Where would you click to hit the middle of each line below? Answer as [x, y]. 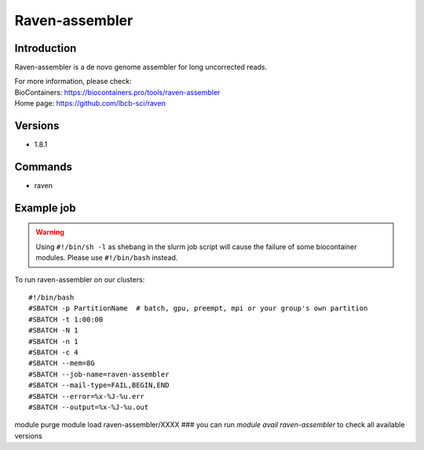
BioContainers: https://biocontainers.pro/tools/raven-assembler [117, 92]
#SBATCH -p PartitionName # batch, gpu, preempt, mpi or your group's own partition [198, 308]
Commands [44, 167]
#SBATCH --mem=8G [62, 363]
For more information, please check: [73, 82]
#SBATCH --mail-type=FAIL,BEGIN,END [99, 385]
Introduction [46, 48]
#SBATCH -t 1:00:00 [66, 319]
